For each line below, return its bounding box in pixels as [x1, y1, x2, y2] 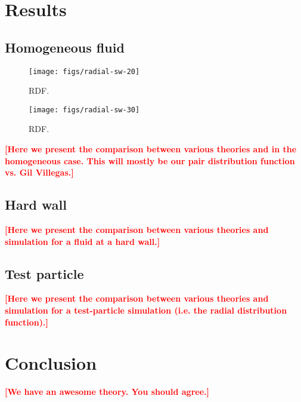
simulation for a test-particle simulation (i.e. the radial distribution [5, 304, 287, 317]
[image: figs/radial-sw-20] [29, 67, 140, 76]
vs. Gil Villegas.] [5, 166, 74, 179]
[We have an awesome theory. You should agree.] [5, 385, 209, 398]
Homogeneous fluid [5, 38, 125, 56]
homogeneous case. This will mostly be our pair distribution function [5, 154, 295, 167]
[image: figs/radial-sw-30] [29, 105, 140, 114]
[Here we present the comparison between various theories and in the [5, 143, 297, 155]
